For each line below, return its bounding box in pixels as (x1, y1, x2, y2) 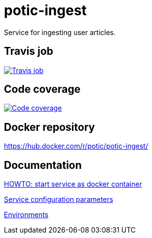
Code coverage (4, 83, 80, 96)
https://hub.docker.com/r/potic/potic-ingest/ (4, 142, 148, 151)
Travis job (4, 45, 53, 58)
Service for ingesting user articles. (4, 28, 116, 37)
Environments (4, 210, 48, 219)
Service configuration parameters (4, 195, 114, 204)
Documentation (4, 159, 82, 171)
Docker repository (4, 120, 95, 133)
